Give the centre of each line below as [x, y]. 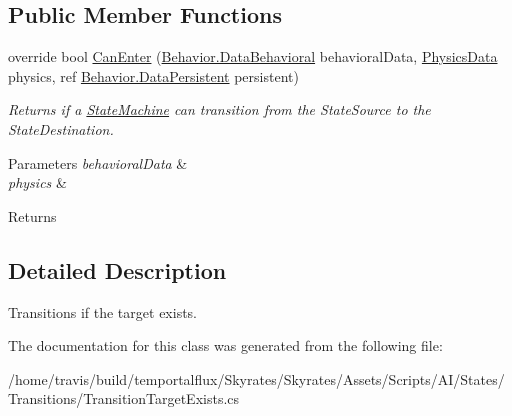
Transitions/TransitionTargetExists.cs [124, 398]
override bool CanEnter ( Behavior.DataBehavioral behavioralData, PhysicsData [253, 56]
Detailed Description [117, 269]
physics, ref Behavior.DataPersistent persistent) [153, 75]
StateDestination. [61, 128]
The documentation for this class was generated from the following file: [225, 345]
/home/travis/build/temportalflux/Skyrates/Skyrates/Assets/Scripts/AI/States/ [256, 378]
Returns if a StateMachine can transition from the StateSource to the [219, 109]
